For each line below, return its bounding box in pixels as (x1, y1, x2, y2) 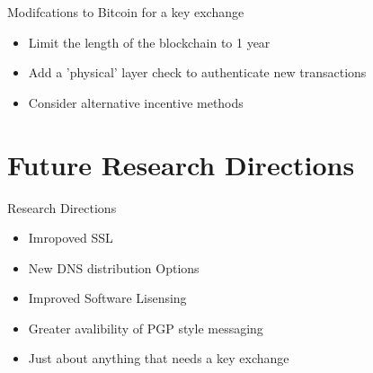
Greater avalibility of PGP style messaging (28, 318, 263, 337)
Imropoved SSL (28, 228, 113, 247)
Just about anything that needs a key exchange (28, 349, 289, 368)
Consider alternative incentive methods (28, 93, 244, 111)
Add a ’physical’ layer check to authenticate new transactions (28, 63, 367, 82)
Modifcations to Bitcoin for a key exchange (7, 3, 244, 21)
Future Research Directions (7, 146, 355, 182)
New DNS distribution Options (28, 258, 200, 277)
